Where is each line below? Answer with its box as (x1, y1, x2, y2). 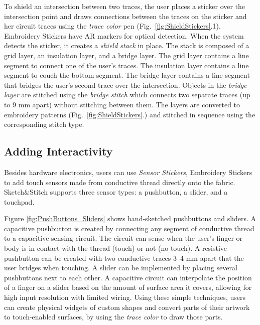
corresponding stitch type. (4, 119, 84, 129)
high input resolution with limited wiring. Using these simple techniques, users (4, 292, 245, 302)
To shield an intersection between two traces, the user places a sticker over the (4, 1, 245, 11)
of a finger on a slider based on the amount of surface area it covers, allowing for (4, 282, 252, 292)
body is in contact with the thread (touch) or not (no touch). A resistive (4, 243, 227, 253)
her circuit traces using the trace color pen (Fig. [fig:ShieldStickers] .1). (4, 21, 221, 31)
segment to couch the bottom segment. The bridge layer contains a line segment (4, 70, 250, 80)
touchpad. (4, 196, 35, 207)
